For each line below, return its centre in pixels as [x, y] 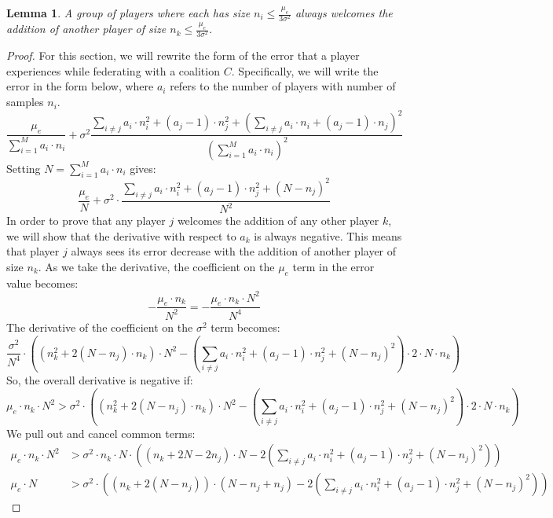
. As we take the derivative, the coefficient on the [156, 266]
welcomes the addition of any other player [278, 220]
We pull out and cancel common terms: [101, 433]
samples [25, 102]
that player [33, 251]
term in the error [333, 266]
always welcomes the [344, 13]
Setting [24, 168]
